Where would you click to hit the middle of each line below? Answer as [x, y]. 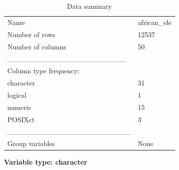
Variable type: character [46, 162]
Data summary [89, 6]
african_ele [155, 22]
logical [17, 95]
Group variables [31, 143]
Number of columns [37, 46]
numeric [19, 107]
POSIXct [21, 119]
